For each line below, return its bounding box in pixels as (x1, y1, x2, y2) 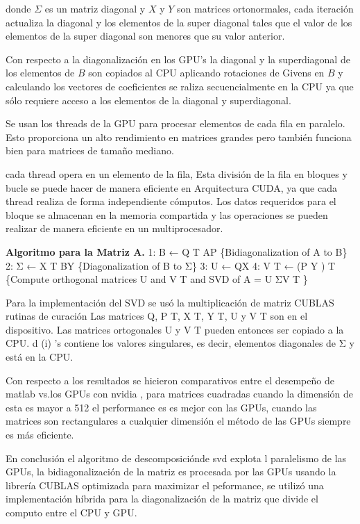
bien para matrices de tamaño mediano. (6, 143, 174, 158)
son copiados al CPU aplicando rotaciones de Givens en (88, 65, 325, 80)
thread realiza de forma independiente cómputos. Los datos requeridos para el (6, 194, 336, 208)
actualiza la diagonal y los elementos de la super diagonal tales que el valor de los (6, 15, 352, 29)
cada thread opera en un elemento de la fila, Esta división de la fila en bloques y (6, 166, 348, 181)
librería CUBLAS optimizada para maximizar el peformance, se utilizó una (6, 477, 324, 492)
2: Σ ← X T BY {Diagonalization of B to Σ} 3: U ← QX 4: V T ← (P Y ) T (6, 258, 336, 272)
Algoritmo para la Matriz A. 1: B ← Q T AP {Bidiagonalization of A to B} (6, 244, 348, 259)
